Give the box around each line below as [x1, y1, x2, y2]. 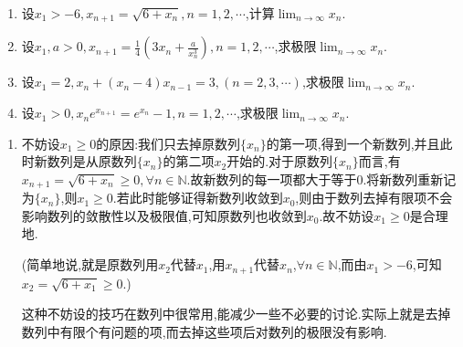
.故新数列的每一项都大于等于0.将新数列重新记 [186, 169, 457, 188]
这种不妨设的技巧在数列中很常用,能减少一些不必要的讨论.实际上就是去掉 [21, 304, 451, 323]
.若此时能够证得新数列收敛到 [112, 188, 283, 207]
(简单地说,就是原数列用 [21, 255, 159, 274]
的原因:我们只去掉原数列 [96, 133, 241, 152]
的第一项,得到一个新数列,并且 [266, 133, 440, 152]
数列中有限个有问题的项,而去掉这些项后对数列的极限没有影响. [21, 321, 387, 341]
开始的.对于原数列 [226, 152, 333, 171]
